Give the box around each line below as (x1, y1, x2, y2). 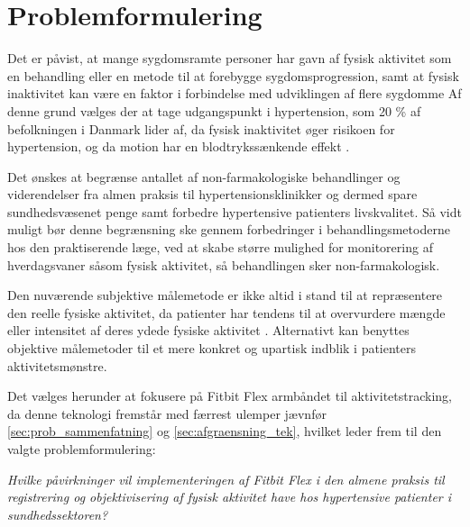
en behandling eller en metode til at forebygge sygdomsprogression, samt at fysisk (7, 66, 459, 85)
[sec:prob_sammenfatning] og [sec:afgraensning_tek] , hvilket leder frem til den (7, 422, 442, 441)
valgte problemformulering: (7, 440, 156, 458)
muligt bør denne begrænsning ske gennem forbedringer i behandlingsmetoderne (7, 220, 450, 239)
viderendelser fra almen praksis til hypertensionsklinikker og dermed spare (7, 185, 418, 204)
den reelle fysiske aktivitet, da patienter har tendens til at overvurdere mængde (7, 303, 446, 322)
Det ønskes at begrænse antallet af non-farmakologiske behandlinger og (7, 167, 401, 186)
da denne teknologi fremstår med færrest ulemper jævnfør (7, 404, 327, 423)
